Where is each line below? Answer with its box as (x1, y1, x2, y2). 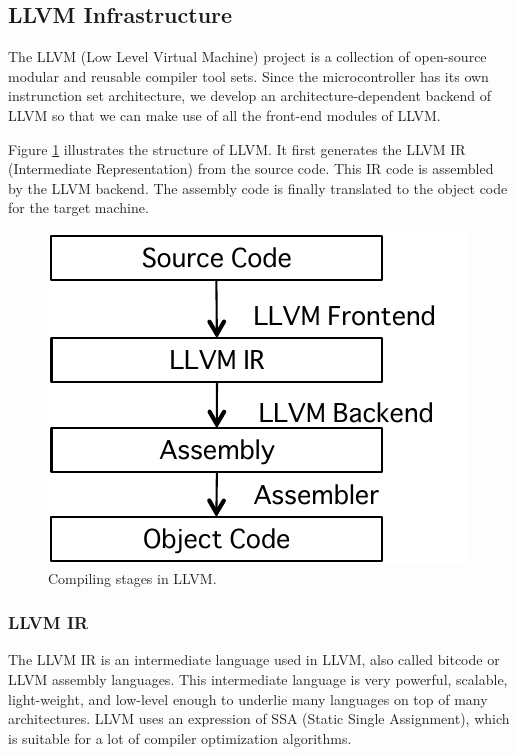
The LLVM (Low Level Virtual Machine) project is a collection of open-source (8, 46, 487, 67)
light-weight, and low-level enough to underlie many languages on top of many (8, 688, 488, 709)
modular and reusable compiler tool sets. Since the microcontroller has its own (8, 65, 489, 86)
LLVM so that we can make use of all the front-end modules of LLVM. (8, 104, 441, 125)
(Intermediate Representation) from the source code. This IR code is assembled (8, 158, 494, 179)
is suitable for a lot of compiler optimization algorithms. (8, 727, 352, 748)
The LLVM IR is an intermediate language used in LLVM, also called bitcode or (8, 649, 500, 670)
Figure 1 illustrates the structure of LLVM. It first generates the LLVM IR (8, 138, 466, 159)
